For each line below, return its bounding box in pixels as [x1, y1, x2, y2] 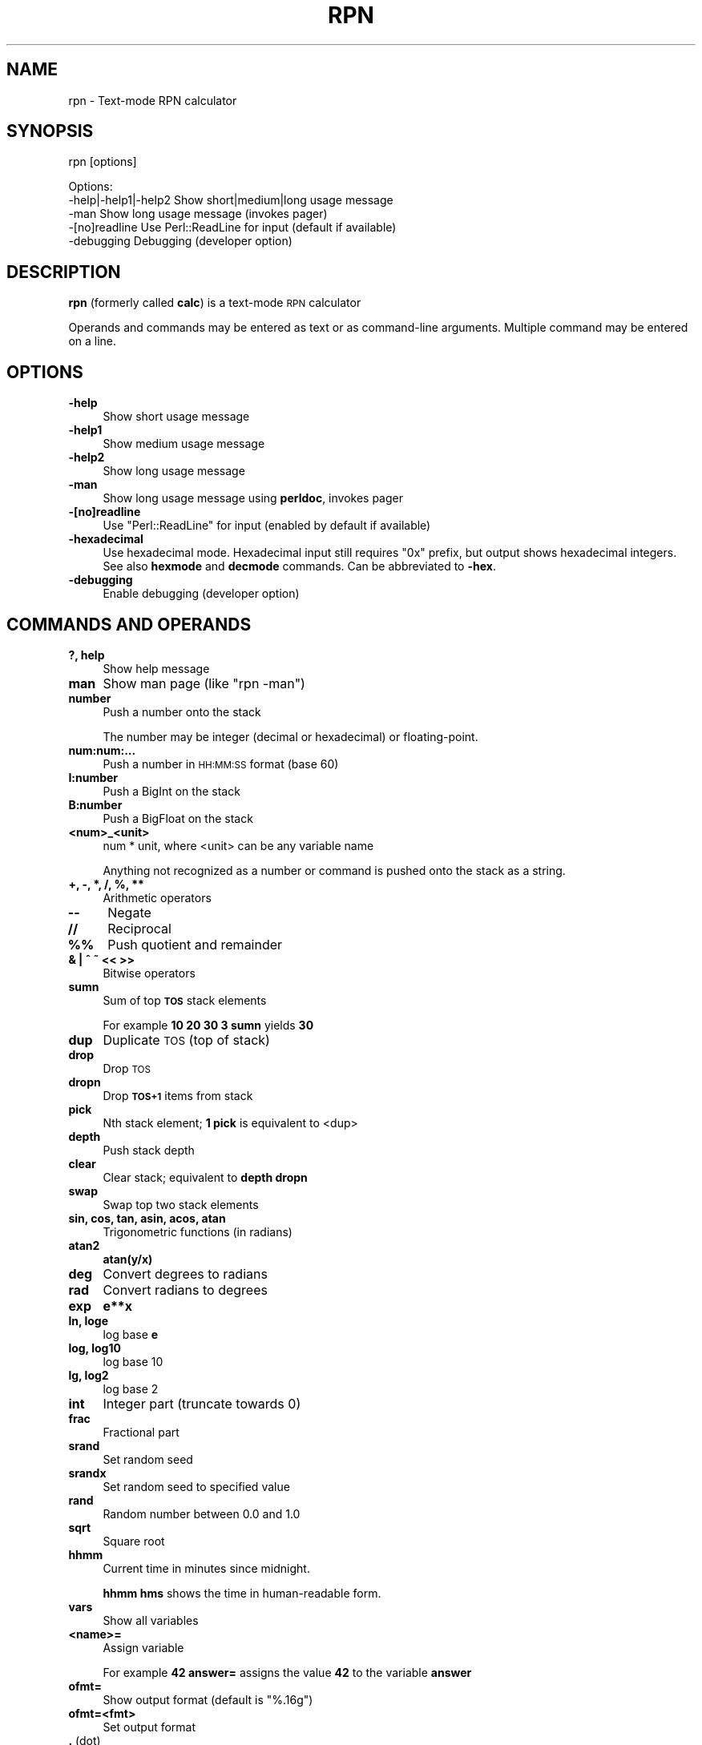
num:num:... [68, 743, 136, 757]
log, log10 [68, 1340, 121, 1355]
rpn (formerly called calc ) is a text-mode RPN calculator [68, 296, 361, 310]
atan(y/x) [103, 1251, 153, 1266]
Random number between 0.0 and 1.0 [103, 1506, 301, 1521]
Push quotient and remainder [107, 936, 283, 953]
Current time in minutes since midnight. [103, 1561, 310, 1575]
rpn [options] [68, 155, 137, 169]
